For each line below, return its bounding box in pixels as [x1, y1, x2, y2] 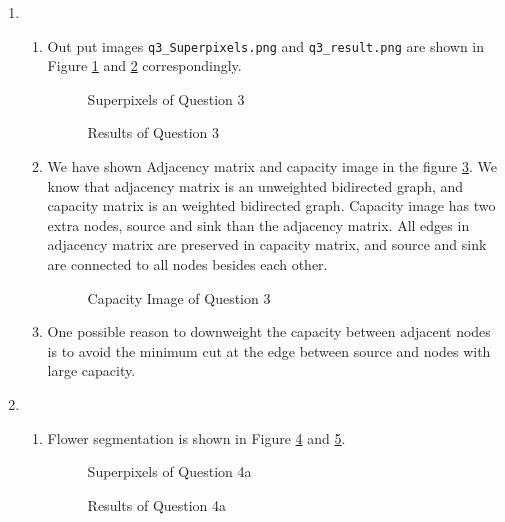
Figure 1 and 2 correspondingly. [47, 55, 242, 76]
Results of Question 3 [87, 122, 220, 143]
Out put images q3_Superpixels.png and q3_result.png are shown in [47, 35, 485, 56]
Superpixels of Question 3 [87, 88, 245, 109]
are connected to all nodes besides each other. [47, 254, 328, 274]
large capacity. [47, 360, 136, 381]
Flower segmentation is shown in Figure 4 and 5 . [47, 427, 346, 448]
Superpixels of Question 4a [87, 461, 252, 482]
